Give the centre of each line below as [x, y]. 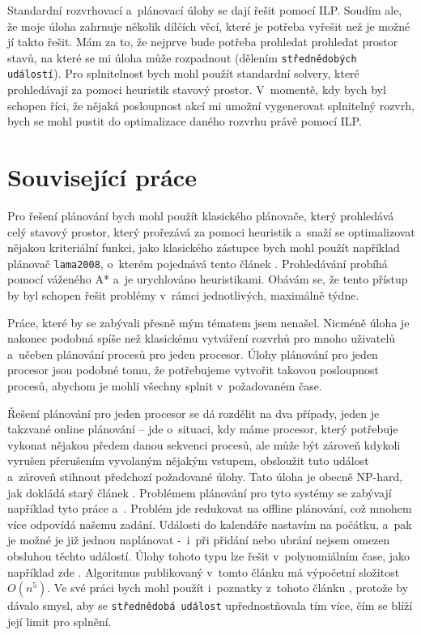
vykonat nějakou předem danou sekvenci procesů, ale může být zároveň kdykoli [204, 444]
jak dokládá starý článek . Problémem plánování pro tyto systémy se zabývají [200, 492]
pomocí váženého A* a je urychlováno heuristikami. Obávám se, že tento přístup [208, 279]
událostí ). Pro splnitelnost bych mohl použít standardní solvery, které [183, 73]
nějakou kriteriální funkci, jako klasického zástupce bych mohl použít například [204, 247]
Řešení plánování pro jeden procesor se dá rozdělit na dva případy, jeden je [193, 413]
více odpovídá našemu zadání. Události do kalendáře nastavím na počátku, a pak [210, 524]
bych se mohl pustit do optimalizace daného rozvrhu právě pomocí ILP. [185, 121]
